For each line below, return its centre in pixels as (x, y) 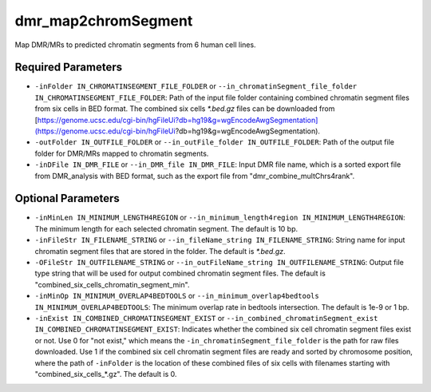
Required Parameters (69, 67)
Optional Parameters (67, 198)
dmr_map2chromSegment (104, 21)
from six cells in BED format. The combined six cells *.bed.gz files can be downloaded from (185, 109)
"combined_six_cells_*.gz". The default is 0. (106, 374)
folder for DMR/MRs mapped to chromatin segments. (122, 153)
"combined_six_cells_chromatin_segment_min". (112, 284)
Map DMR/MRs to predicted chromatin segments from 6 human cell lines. (135, 45)
